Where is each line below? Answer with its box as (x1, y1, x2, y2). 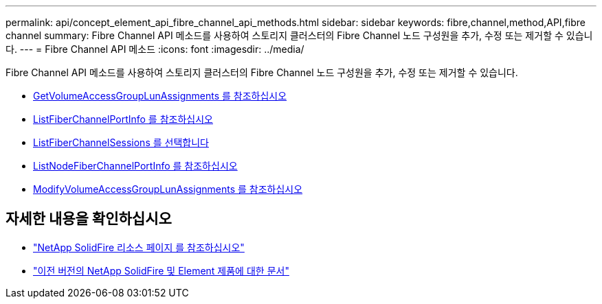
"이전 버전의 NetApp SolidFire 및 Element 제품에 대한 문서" (33, 264, 289, 277)
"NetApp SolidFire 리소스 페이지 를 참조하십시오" (33, 241, 245, 253)
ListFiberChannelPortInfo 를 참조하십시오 (33, 113, 213, 125)
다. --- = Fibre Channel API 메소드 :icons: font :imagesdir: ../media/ (5, 43, 304, 55)
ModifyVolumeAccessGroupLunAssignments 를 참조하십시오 (33, 183, 303, 195)
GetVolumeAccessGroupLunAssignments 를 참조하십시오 (33, 90, 287, 102)
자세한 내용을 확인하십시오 (5, 210, 172, 228)
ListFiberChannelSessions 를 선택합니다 (33, 137, 209, 148)
